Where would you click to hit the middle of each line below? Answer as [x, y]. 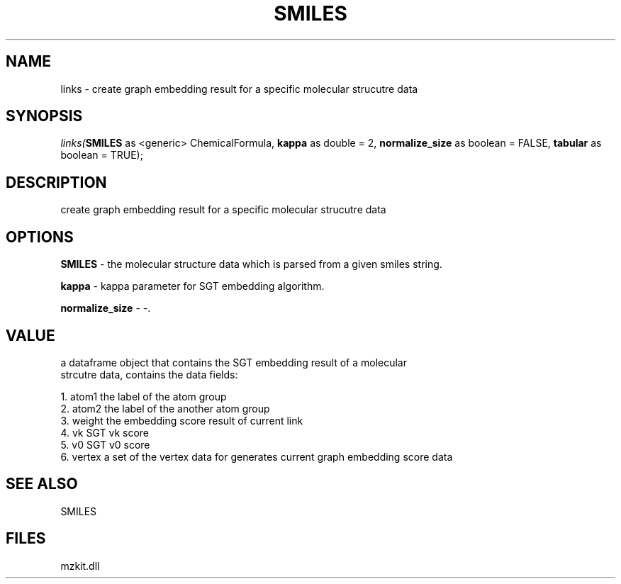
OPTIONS [40, 237]
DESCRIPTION [56, 182]
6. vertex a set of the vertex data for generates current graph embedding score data [257, 456]
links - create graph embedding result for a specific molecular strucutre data [239, 89]
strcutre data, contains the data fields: [149, 374]
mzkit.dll [80, 566]
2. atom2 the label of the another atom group [165, 408]
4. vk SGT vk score [105, 432]
